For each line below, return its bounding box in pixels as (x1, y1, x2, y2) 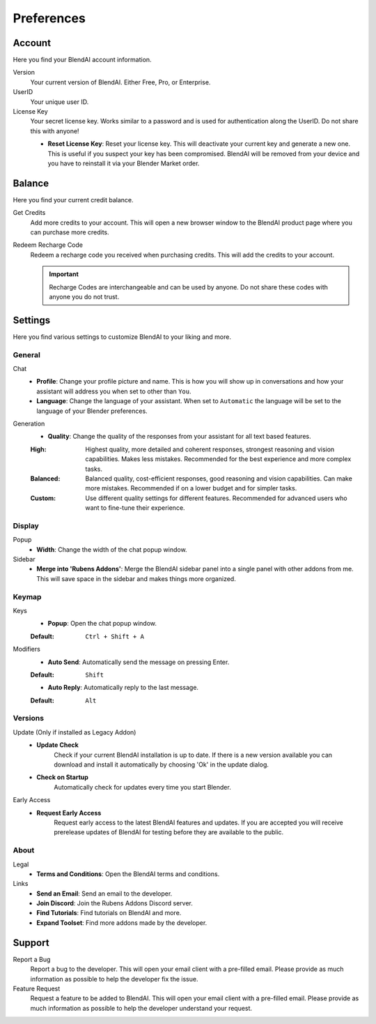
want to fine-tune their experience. (85, 504, 185, 512)
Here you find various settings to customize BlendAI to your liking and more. (13, 332, 231, 341)
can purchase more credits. (30, 228, 109, 236)
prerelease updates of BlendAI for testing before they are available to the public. (54, 828, 284, 836)
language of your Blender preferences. (36, 407, 148, 415)
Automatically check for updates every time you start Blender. (54, 783, 231, 791)
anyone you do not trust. (49, 293, 120, 301)
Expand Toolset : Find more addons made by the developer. (36, 918, 207, 927)
